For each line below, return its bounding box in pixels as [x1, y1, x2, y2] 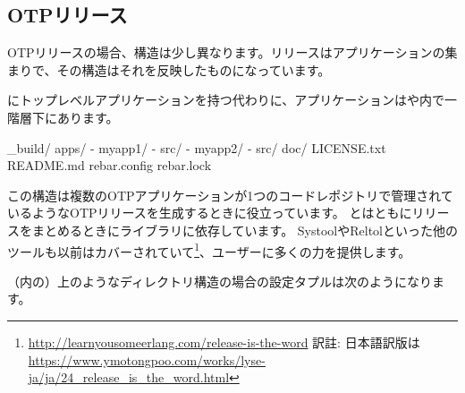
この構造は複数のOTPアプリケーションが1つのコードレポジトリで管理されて [7, 185, 453, 204]
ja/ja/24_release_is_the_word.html [28, 368, 230, 387]
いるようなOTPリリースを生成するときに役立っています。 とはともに [7, 203, 412, 222]
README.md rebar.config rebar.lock [7, 156, 212, 175]
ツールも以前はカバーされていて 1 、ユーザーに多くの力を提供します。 [7, 239, 411, 261]
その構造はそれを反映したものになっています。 [56, 60, 331, 79]
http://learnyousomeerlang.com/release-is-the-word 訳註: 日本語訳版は [28, 332, 420, 351]
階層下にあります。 [7, 107, 119, 126]
